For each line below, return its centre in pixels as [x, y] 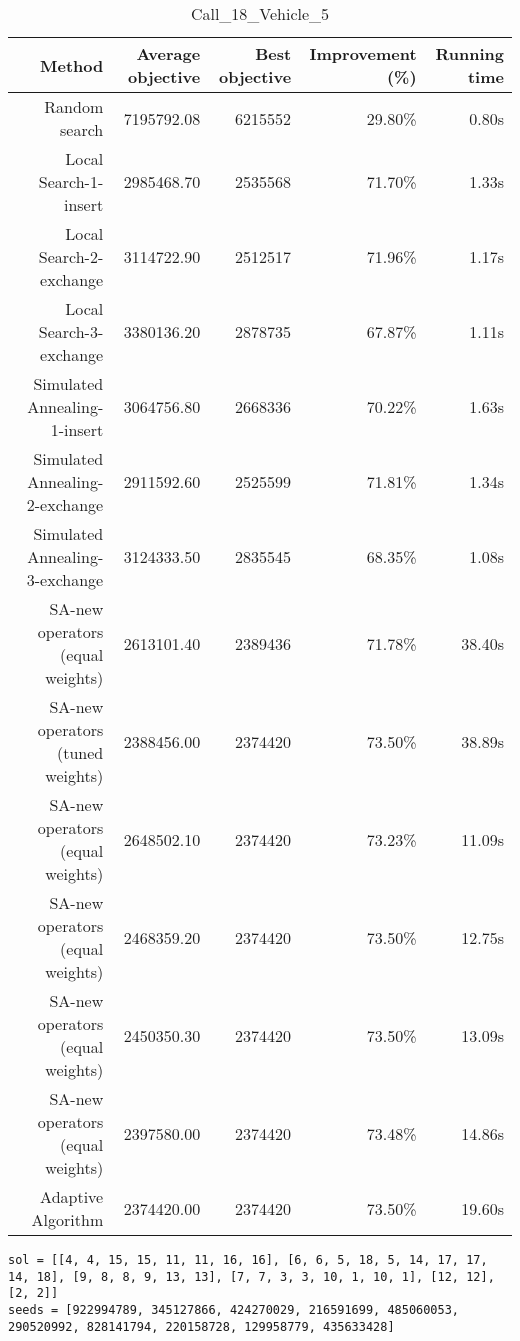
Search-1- [71, 181]
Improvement [363, 53]
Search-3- [71, 331]
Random [74, 106]
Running [469, 53]
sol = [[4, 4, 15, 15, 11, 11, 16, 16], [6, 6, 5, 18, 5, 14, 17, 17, [248, 1260]
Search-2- [71, 256]
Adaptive [72, 1196]
